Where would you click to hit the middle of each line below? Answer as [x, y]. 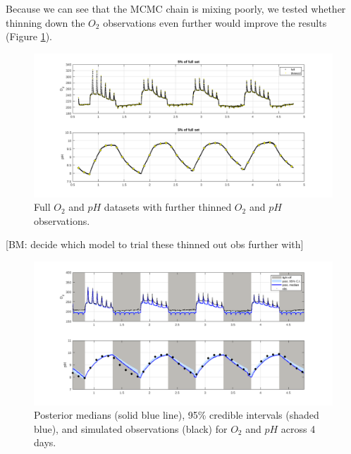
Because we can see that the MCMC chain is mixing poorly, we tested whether [176, 8]
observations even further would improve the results [215, 22]
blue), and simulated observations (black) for [131, 428]
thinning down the [45, 22]
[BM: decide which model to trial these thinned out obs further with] [155, 244]
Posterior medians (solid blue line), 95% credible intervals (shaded [177, 415]
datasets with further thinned [168, 207]
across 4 [298, 428]
